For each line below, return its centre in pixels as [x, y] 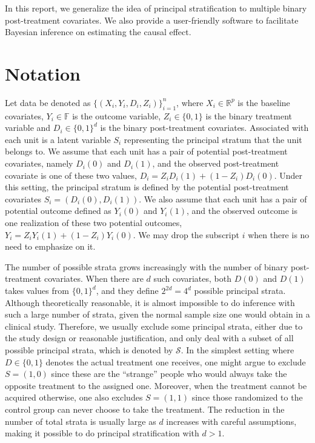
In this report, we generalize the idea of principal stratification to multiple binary [156, 8]
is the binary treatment [249, 115]
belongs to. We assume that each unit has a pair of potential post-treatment [146, 151]
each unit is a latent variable [58, 139]
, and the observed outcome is [242, 211]
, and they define [127, 291]
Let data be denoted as [48, 102]
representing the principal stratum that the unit [213, 139]
